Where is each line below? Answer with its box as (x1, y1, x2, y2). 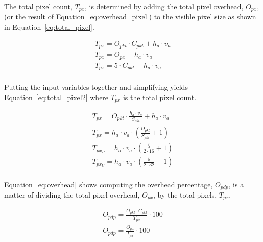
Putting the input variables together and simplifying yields (4, 82, 188, 92)
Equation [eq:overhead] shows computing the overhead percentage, (4, 179, 213, 189)
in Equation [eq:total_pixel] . (4, 21, 94, 32)
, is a (228, 179, 244, 189)
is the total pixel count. (123, 91, 197, 102)
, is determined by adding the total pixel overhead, (84, 1, 244, 11)
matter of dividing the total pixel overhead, (4, 189, 140, 200)
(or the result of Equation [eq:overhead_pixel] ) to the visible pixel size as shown (4, 11, 256, 22)
